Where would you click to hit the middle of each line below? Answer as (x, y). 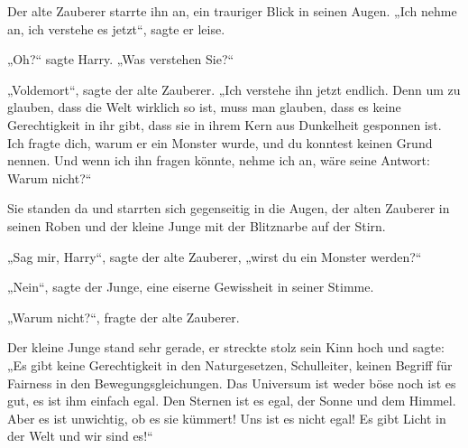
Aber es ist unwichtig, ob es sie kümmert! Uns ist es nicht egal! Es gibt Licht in (227, 418)
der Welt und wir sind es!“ (80, 436)
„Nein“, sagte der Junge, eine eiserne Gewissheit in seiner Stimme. (191, 287)
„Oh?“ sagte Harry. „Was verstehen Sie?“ (121, 59)
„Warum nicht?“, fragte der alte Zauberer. (124, 317)
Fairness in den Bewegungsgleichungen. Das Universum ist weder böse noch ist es (232, 383)
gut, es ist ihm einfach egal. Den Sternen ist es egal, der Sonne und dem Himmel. (232, 401)
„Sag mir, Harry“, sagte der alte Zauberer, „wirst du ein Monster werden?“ (215, 256)
